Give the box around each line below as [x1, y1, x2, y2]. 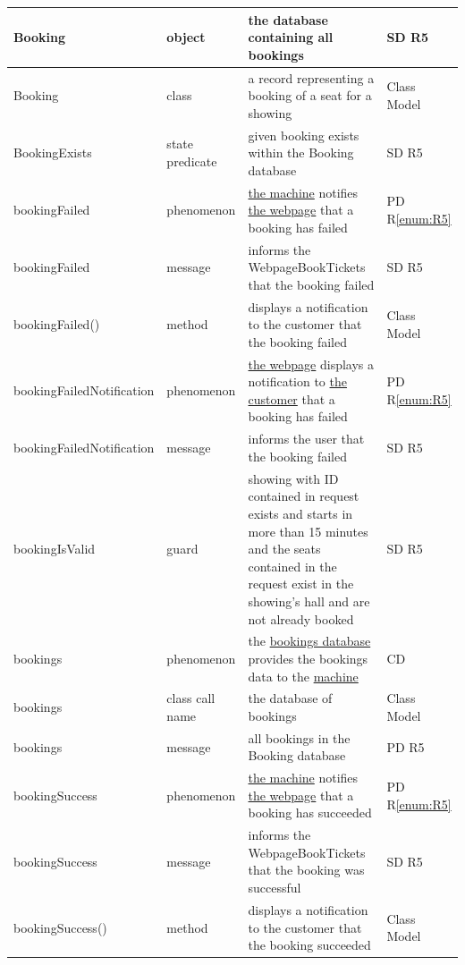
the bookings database [248, 631, 371, 650]
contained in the [248, 556, 337, 575]
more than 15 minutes [248, 521, 368, 540]
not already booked [248, 609, 354, 628]
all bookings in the [248, 728, 351, 747]
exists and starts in [248, 504, 353, 522]
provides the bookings [248, 648, 368, 667]
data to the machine [248, 666, 359, 685]
